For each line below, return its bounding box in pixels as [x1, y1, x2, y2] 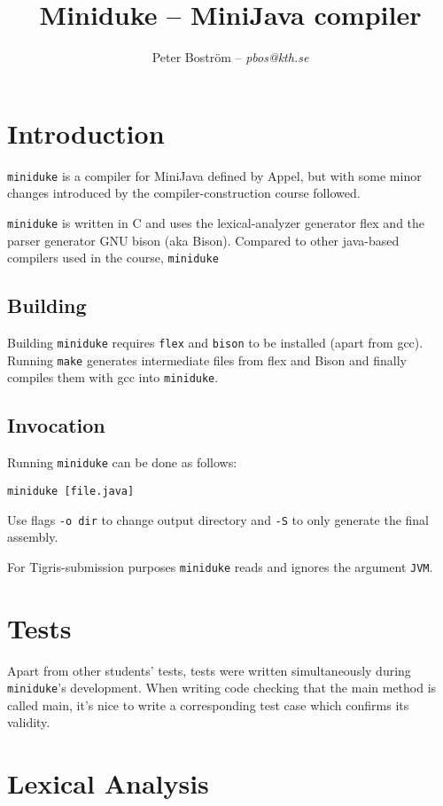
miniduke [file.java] [7, 484, 135, 497]
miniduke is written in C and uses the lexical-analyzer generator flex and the [7, 213, 425, 231]
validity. [7, 713, 51, 732]
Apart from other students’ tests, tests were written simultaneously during [7, 661, 411, 679]
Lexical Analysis [7, 765, 209, 802]
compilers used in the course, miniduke [7, 248, 219, 267]
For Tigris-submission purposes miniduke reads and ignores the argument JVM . [7, 557, 433, 575]
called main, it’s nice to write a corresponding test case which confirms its [7, 695, 409, 714]
